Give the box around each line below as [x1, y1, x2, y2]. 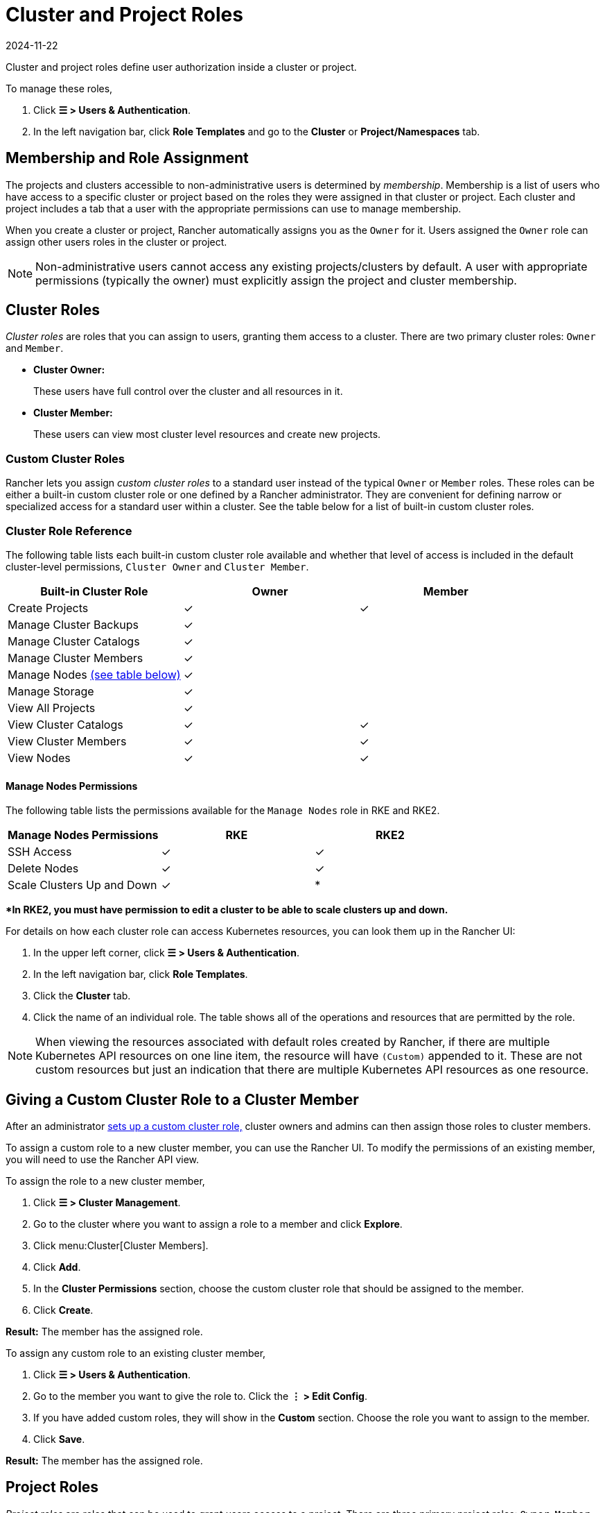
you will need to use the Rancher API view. [6, 1153, 200, 1165]
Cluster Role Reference [6, 523, 132, 538]
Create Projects [8, 600, 89, 615]
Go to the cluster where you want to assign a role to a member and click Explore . [33, 1218, 403, 1230]
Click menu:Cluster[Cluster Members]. [33, 1240, 209, 1251]
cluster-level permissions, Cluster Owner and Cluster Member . [6, 560, 309, 573]
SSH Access [8, 845, 72, 859]
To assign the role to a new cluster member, [6, 1175, 205, 1187]
